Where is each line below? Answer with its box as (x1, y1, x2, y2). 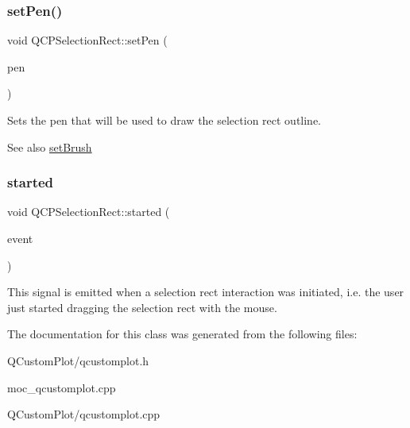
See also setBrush (7, 138, 92, 155)
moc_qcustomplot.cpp (7, 379, 116, 395)
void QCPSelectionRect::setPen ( (7, 32, 168, 48)
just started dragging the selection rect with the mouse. (7, 299, 277, 315)
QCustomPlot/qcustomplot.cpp (7, 406, 161, 422)
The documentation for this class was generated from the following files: (7, 326, 358, 342)
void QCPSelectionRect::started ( (7, 203, 170, 220)
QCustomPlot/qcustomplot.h (7, 352, 149, 368)
